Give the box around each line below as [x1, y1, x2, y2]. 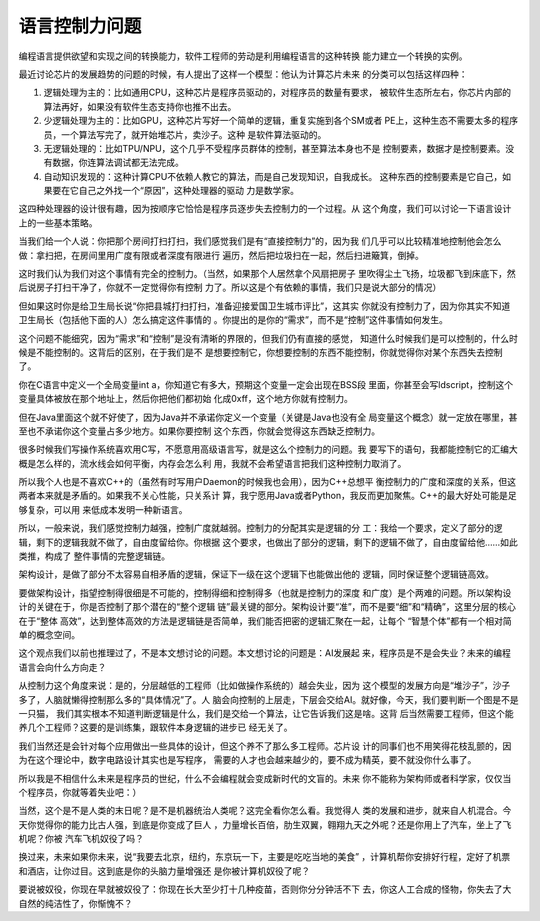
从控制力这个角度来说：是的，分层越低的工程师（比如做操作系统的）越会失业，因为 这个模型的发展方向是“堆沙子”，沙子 [18, 680, 511, 692]
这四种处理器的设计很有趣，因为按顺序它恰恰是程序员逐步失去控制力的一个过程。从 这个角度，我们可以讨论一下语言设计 [18, 203, 512, 215]
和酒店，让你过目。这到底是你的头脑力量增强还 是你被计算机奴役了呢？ [18, 865, 310, 877]
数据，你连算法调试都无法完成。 [51, 156, 184, 169]
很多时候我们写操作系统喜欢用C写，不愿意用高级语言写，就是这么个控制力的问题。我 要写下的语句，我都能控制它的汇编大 [18, 443, 519, 455]
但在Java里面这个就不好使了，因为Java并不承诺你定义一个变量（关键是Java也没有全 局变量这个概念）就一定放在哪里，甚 [18, 411, 518, 423]
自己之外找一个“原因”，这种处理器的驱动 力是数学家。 [78, 185, 300, 197]
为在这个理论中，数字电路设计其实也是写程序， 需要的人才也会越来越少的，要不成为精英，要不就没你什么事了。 [18, 754, 477, 766]
